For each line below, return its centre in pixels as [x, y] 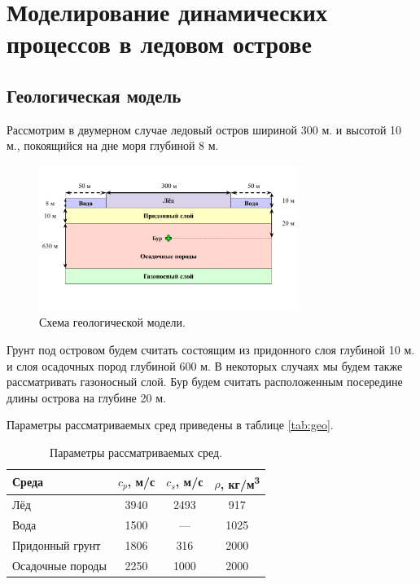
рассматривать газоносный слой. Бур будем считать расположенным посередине [205, 382]
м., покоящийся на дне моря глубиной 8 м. [113, 145]
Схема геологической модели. [112, 322]
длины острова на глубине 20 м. [86, 397]
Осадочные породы [59, 565]
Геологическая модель [94, 95]
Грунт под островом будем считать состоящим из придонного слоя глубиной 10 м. [211, 350]
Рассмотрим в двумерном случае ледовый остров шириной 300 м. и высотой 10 [204, 129]
